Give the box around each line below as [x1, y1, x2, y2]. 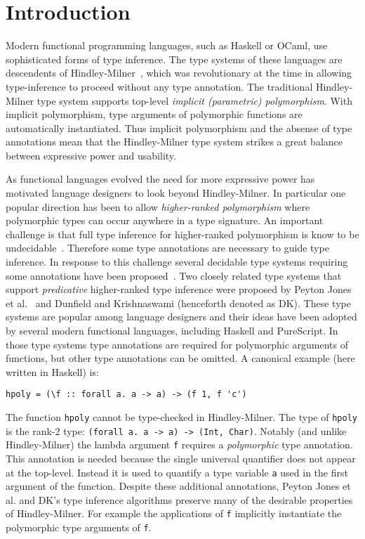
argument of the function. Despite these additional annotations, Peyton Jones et [6, 479, 351, 493]
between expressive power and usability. [6, 148, 176, 162]
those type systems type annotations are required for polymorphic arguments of [6, 337, 348, 351]
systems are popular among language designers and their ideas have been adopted [6, 309, 357, 324]
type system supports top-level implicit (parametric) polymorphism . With [36, 93, 352, 108]
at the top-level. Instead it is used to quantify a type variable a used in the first [6, 465, 348, 479]
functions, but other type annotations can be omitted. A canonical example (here [6, 351, 355, 365]
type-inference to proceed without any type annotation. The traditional [6, 79, 313, 93]
